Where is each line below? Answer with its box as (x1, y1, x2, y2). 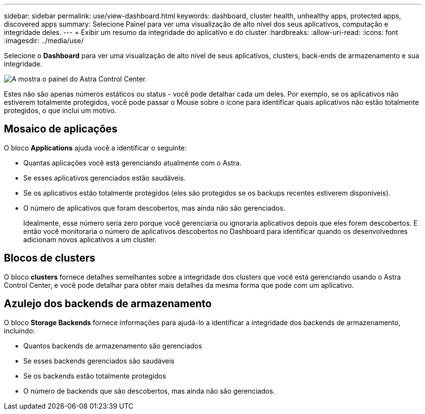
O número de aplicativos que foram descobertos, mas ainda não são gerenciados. (23, 203, 285, 212)
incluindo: (4, 326, 35, 335)
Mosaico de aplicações (4, 123, 118, 135)
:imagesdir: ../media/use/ (4, 36, 84, 45)
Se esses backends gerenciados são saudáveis (23, 356, 175, 365)
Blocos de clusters (4, 252, 96, 265)
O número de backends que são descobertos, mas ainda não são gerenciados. (23, 386, 275, 395)
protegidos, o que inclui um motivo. (4, 106, 116, 115)
